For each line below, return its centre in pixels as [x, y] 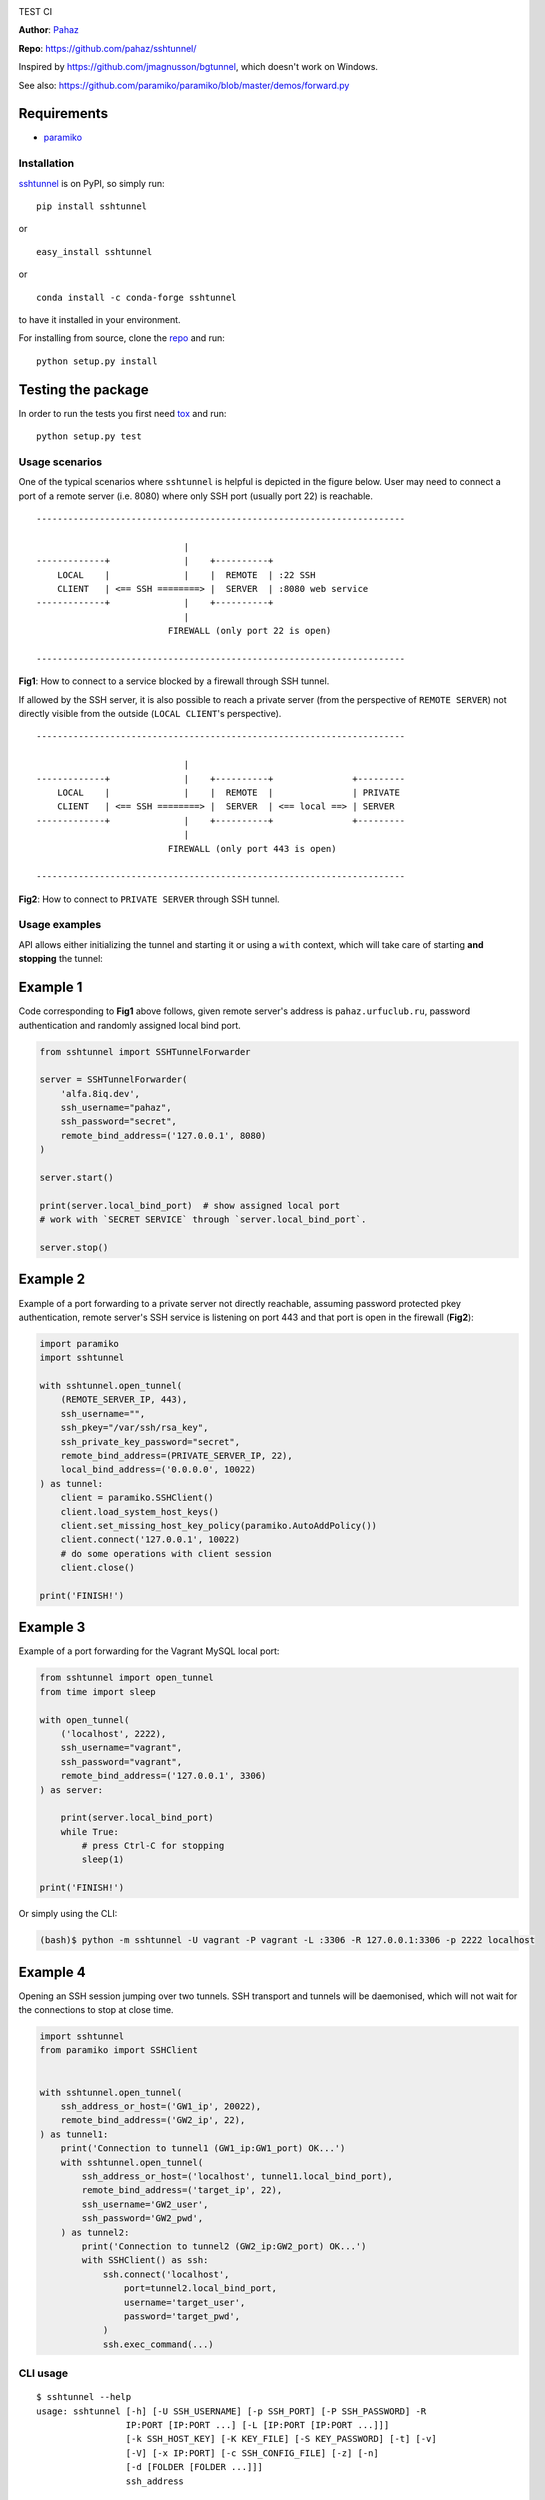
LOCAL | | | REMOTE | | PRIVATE [228, 792]
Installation [46, 163]
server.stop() [74, 1247]
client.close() [97, 1568]
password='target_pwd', [181, 2316]
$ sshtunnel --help [84, 2397]
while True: [90, 1831]
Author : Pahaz [49, 30]
